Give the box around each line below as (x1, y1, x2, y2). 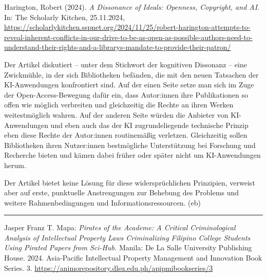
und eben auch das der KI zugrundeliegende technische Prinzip (50, 119, 249, 130)
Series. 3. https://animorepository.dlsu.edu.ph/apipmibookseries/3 (4, 262, 213, 273)
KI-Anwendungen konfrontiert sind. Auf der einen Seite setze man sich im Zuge (4, 79, 254, 90)
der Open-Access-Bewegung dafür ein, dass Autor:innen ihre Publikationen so (4, 89, 249, 100)
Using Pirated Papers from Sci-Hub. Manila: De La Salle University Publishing (4, 242, 252, 253)
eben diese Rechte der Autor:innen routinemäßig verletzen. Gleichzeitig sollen (4, 130, 247, 140)
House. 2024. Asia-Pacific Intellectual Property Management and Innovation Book (4, 252, 262, 263)
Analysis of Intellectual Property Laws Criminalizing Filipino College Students (4, 232, 251, 243)
